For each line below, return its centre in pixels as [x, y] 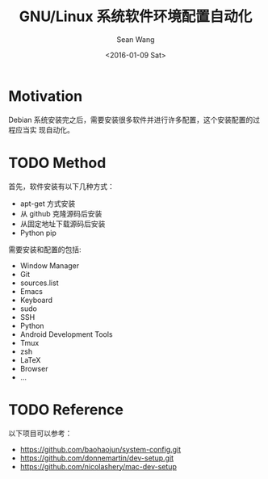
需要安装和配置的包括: [45, 249]
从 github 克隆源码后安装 [61, 213]
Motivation [46, 96]
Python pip [38, 233]
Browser [34, 368]
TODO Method [57, 163]
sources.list [39, 283]
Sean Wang [136, 39]
